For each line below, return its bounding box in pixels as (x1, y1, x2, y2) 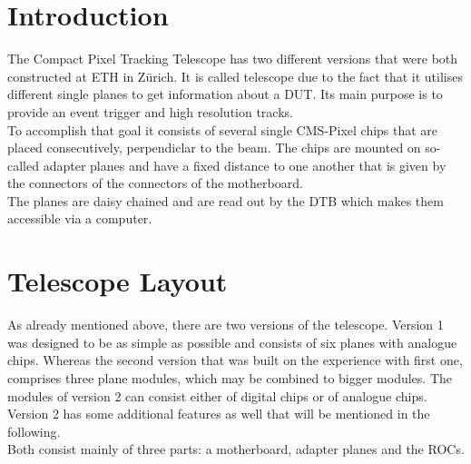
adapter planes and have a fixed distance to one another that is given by (43, 155, 446, 174)
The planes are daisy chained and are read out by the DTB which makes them (7, 191, 444, 210)
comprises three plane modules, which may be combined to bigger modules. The (7, 368, 452, 387)
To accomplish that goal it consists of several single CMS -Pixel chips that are (7, 120, 438, 139)
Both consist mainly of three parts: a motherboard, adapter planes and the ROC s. (7, 439, 465, 459)
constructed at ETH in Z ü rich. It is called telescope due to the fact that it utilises (7, 66, 463, 85)
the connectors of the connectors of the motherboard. (7, 173, 303, 193)
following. (7, 421, 61, 440)
